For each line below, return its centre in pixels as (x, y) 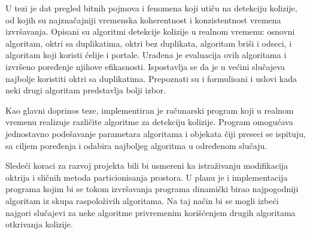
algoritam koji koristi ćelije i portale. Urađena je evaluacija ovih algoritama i (146, 55)
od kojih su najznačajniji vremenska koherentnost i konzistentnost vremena (143, 19)
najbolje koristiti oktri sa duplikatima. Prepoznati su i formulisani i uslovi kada (151, 78)
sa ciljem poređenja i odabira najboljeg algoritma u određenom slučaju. (136, 145)
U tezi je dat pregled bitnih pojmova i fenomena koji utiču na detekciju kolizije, (151, 8)
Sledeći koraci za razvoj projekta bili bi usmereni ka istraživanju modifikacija (147, 165)
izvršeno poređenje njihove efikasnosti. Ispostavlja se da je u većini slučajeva (145, 66)
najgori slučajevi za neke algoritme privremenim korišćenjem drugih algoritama (151, 212)
